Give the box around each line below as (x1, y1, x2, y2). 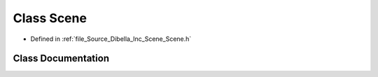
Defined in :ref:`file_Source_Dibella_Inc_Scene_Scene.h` (30, 35, 192, 43)
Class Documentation (13, 53, 110, 65)
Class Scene (13, 10, 87, 26)
